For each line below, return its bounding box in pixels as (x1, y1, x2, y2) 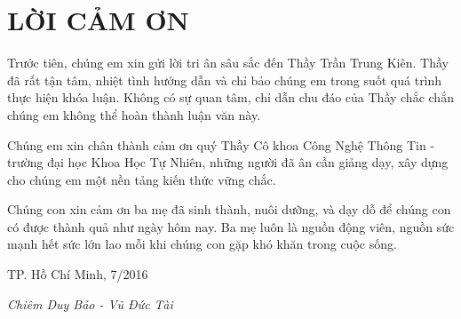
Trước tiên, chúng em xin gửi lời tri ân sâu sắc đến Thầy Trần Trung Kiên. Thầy (7, 53, 449, 72)
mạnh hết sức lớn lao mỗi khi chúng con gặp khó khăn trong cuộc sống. (7, 235, 397, 253)
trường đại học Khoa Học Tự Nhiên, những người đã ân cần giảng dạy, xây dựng (7, 153, 449, 171)
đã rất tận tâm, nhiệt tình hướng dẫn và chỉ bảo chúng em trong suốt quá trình (7, 70, 442, 89)
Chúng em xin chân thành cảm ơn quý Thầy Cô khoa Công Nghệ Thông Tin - (7, 135, 435, 154)
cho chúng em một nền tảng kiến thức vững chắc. (7, 170, 276, 188)
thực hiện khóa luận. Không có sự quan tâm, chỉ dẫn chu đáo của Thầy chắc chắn (7, 88, 454, 107)
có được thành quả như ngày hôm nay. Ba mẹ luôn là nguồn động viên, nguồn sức (7, 217, 455, 235)
